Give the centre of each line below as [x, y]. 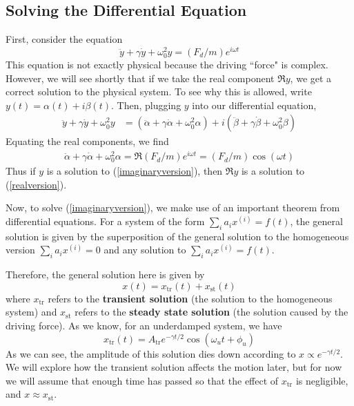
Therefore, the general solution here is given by [105, 274]
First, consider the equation [64, 39]
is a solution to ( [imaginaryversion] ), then [135, 171]
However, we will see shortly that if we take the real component [140, 78]
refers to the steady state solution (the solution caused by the [212, 312]
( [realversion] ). [36, 184]
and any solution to [145, 250]
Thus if [21, 171]
